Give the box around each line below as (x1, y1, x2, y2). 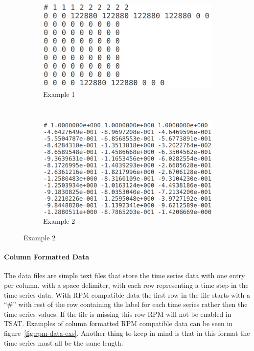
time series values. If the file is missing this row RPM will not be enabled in (4, 308, 231, 319)
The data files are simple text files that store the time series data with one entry (4, 270, 245, 281)
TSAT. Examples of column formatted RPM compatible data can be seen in (4, 318, 233, 328)
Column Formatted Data (4, 252, 89, 262)
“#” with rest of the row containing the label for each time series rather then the (4, 299, 248, 309)
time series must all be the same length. (4, 337, 123, 348)
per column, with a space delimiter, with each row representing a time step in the (4, 280, 249, 290)
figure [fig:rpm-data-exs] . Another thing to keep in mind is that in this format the (4, 328, 250, 338)
